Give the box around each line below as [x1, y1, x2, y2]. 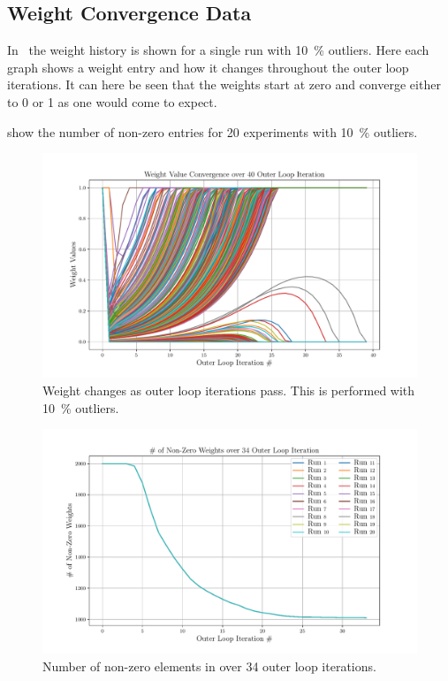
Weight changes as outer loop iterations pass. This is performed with [42, 381, 415, 399]
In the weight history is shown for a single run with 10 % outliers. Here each [7, 41, 429, 59]
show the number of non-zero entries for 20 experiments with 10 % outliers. [7, 122, 418, 141]
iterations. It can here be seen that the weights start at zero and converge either [7, 75, 441, 94]
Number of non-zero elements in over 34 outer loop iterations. [42, 657, 376, 676]
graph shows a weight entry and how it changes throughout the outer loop [7, 57, 409, 76]
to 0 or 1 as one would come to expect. [7, 92, 217, 111]
